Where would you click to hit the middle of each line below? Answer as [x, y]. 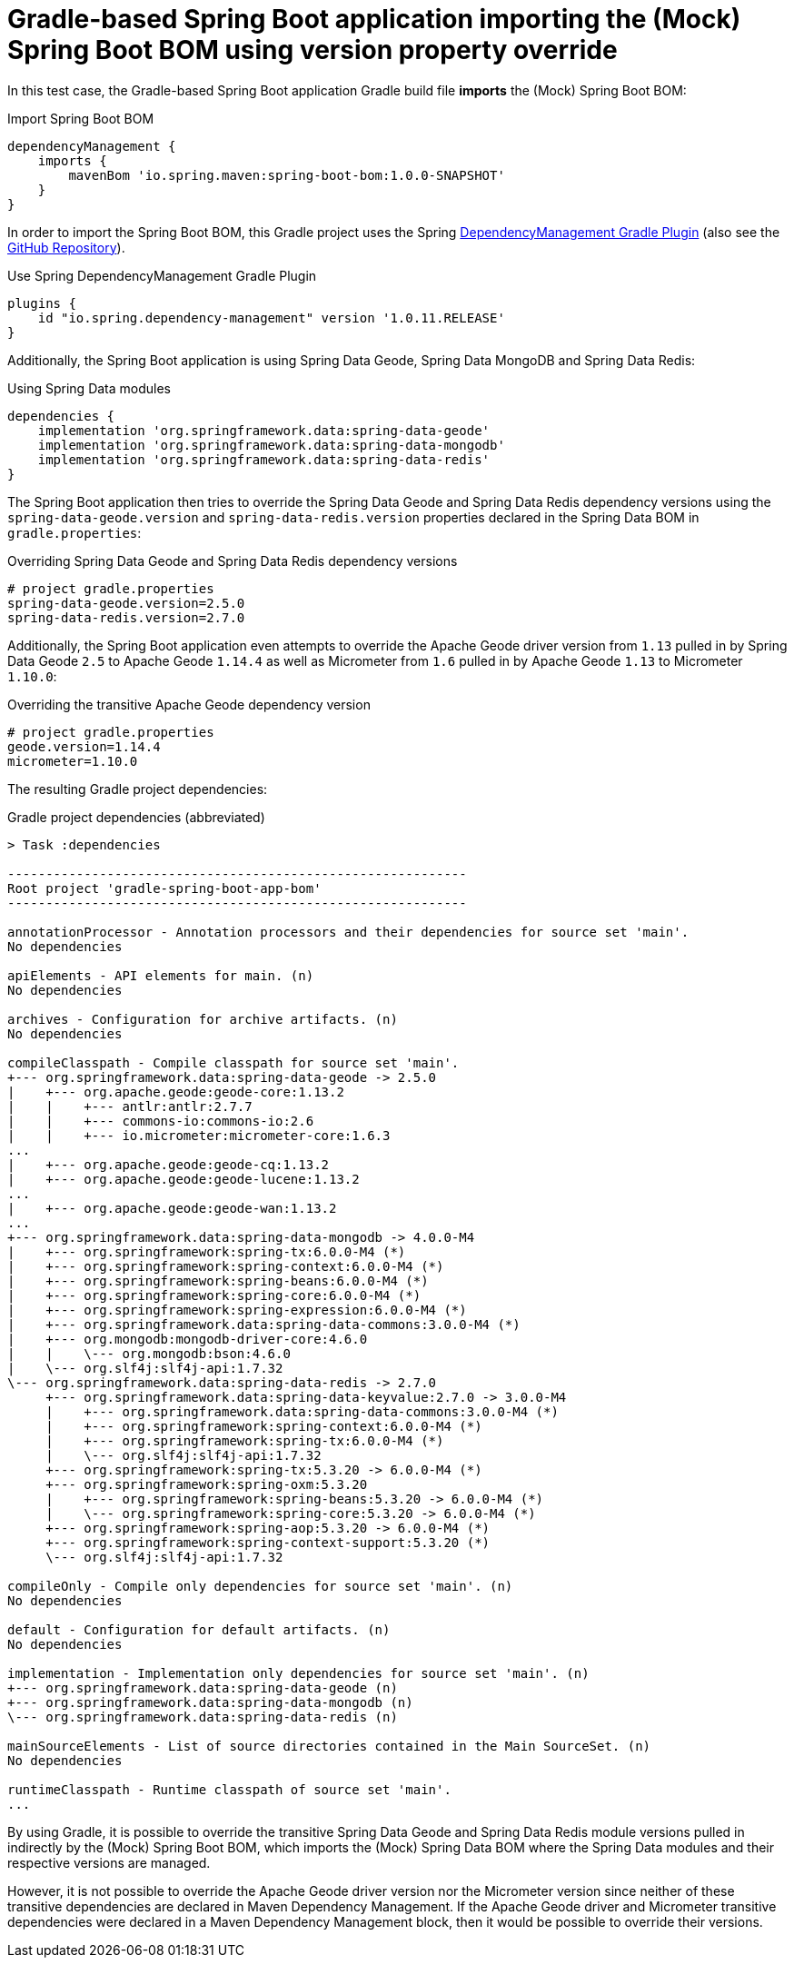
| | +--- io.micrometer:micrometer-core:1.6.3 [199, 1135]
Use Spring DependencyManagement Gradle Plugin [162, 275]
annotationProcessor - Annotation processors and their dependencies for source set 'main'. [348, 932]
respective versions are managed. [109, 1862]
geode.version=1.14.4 [84, 746]
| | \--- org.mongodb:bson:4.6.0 [149, 1353]
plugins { [42, 303]
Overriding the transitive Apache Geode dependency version [189, 704]
